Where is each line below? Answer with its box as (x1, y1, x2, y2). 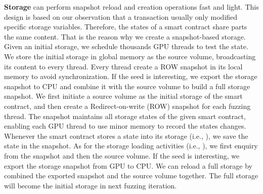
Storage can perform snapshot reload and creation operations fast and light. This (4, 2, 259, 12)
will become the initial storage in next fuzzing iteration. (4, 180, 177, 190)
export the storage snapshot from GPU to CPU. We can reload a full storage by (4, 160, 252, 171)
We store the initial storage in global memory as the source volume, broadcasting (4, 51, 256, 61)
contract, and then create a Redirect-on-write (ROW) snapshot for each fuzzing (4, 100, 251, 111)
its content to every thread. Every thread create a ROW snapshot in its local (4, 61, 243, 71)
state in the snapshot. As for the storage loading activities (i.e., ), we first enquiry (4, 140, 258, 151)
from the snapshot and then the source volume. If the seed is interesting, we (4, 150, 240, 161)
